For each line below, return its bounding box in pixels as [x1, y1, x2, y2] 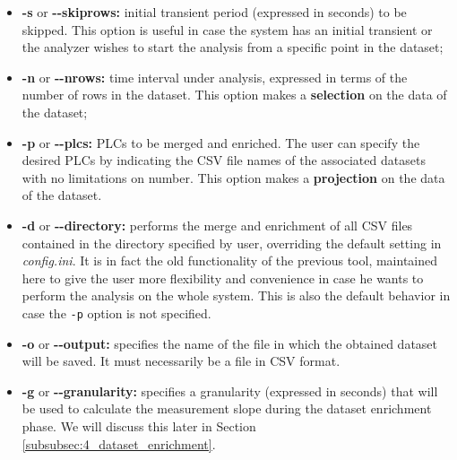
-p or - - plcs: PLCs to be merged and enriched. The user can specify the [22, 133, 420, 152]
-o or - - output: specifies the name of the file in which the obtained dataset [22, 334, 438, 352]
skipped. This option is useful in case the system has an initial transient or [22, 20, 433, 39]
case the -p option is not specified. [22, 303, 211, 322]
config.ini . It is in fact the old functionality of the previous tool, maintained [22, 251, 438, 270]
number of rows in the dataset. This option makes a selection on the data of [22, 85, 447, 104]
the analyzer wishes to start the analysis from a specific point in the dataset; [22, 38, 444, 56]
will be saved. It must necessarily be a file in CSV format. [22, 352, 341, 370]
